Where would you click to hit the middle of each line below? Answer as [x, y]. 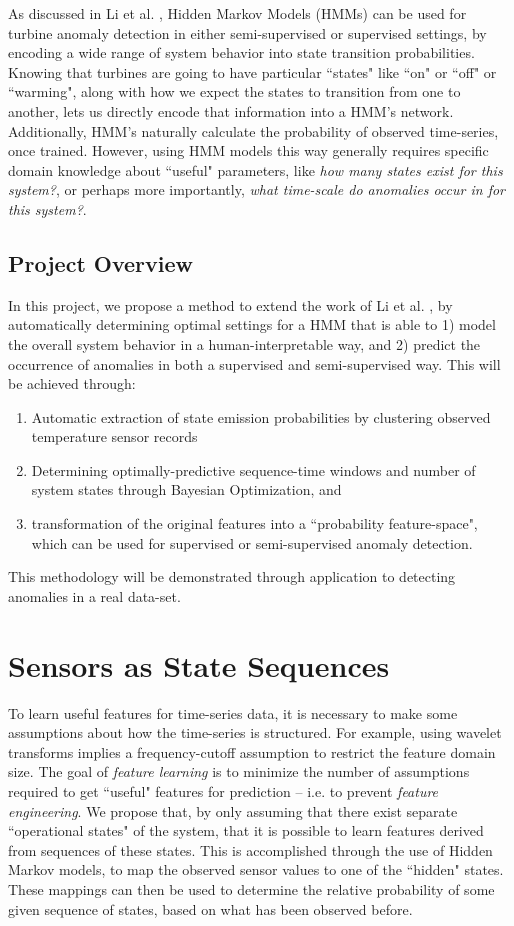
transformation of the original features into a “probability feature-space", [254, 523]
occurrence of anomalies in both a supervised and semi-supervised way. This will [254, 363]
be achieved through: [72, 383]
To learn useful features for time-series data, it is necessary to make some [233, 712]
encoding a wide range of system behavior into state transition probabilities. [241, 52]
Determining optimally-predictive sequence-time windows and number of [253, 469]
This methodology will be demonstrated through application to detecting [232, 576]
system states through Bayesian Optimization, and [186, 489]
